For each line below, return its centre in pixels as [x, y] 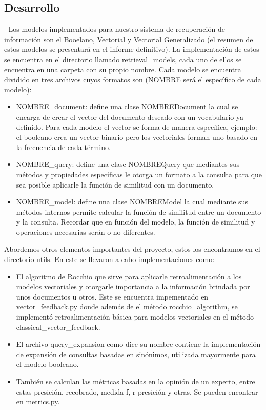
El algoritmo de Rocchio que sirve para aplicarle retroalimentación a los [129, 276]
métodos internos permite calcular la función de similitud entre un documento [139, 211]
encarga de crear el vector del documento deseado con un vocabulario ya [130, 116]
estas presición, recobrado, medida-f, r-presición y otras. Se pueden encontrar [137, 391]
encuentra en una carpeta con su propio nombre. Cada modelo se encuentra [123, 69]
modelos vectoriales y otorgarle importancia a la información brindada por [133, 286]
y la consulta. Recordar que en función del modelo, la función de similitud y [136, 222]
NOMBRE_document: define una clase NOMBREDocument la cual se [127, 107]
